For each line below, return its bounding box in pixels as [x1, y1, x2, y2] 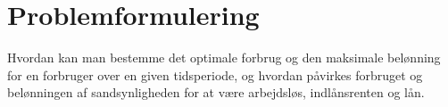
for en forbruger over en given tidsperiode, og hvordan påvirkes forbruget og [7, 65, 423, 84]
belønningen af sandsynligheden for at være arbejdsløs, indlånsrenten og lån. [7, 83, 425, 102]
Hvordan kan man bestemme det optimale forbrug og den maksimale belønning [7, 48, 441, 67]
